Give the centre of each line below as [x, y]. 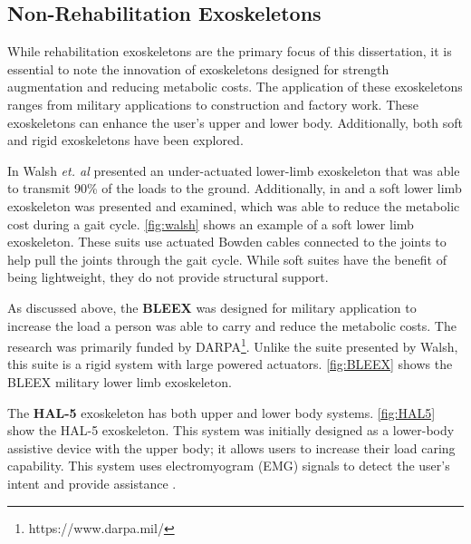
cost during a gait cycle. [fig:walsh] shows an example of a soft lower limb [211, 223]
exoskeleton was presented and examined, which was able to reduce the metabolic [234, 205]
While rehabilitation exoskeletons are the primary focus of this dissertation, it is [230, 51]
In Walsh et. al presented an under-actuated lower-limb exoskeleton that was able [234, 170]
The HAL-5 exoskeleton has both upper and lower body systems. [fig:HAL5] [221, 412]
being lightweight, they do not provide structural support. [168, 277]
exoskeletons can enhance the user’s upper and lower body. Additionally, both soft [235, 122]
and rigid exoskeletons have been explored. [125, 140]
